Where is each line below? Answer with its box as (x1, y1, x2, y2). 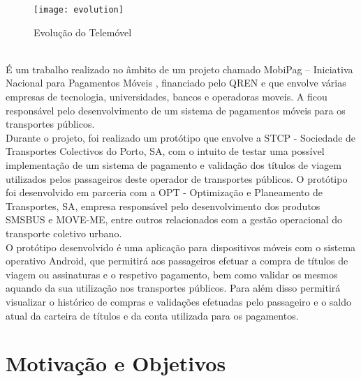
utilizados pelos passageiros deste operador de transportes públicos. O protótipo (6, 171, 348, 186)
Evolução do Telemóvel (34, 24, 132, 39)
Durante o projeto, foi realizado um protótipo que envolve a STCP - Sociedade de (6, 130, 356, 144)
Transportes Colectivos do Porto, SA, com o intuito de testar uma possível (6, 144, 325, 158)
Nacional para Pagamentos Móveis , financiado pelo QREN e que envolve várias (6, 75, 346, 90)
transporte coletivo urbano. (6, 225, 122, 240)
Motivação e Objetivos (6, 349, 226, 378)
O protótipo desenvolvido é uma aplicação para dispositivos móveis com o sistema (6, 239, 356, 254)
